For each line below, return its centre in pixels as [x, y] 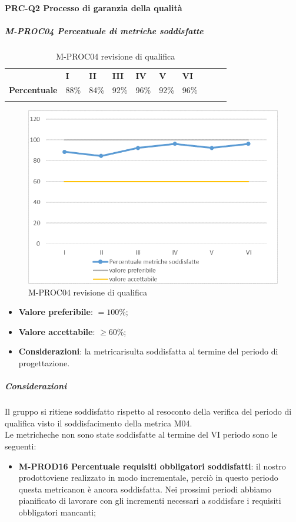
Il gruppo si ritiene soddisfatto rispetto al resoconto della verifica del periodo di [148, 411]
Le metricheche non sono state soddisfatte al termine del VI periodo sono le [141, 434]
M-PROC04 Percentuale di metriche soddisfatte [104, 30]
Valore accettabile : [57, 331]
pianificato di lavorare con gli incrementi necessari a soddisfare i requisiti [150, 500]
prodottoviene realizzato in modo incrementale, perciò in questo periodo [148, 477]
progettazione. [44, 363]
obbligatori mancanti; [57, 512]
